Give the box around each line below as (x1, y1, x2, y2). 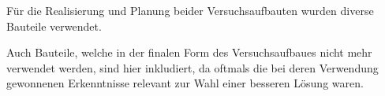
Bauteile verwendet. (6, 17, 102, 34)
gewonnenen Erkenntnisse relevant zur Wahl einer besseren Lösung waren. (6, 75, 364, 91)
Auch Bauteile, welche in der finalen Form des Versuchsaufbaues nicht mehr (6, 44, 372, 61)
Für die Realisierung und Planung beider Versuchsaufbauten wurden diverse (6, 2, 374, 18)
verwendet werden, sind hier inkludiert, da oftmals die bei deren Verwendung (6, 59, 379, 76)
